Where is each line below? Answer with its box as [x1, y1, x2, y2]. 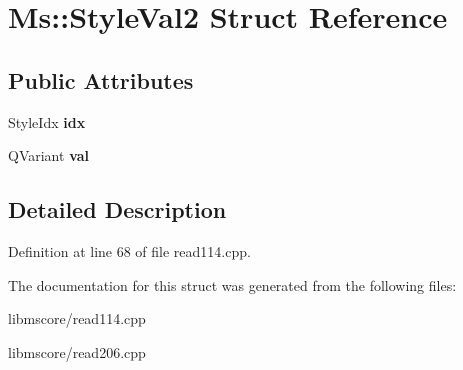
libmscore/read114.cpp [8, 308, 146, 329]
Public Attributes [8, 64, 194, 95]
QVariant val [8, 145, 90, 166]
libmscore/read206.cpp [8, 341, 146, 362]
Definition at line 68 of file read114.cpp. [8, 240, 251, 261]
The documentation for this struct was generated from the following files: [8, 274, 457, 295]
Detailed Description [8, 194, 227, 225]
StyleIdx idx [8, 111, 86, 132]
